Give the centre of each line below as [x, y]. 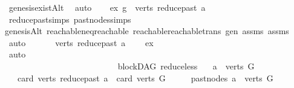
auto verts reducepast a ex [81, 42]
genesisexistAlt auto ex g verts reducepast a [107, 7]
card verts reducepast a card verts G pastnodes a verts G [145, 78]
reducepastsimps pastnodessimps [70, 19]
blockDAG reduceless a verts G [186, 66]
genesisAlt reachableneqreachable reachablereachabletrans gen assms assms [147, 31]
